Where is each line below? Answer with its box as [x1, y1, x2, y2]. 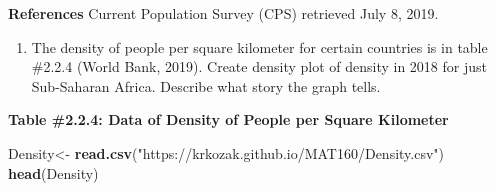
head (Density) [8, 162, 99, 183]
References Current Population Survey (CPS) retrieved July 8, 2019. [8, 3, 439, 23]
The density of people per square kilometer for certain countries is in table [31, 36, 488, 57]
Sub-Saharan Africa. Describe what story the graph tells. [31, 75, 381, 96]
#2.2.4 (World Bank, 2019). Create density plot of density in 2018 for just [31, 56, 487, 77]
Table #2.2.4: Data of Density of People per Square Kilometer [8, 109, 449, 130]
